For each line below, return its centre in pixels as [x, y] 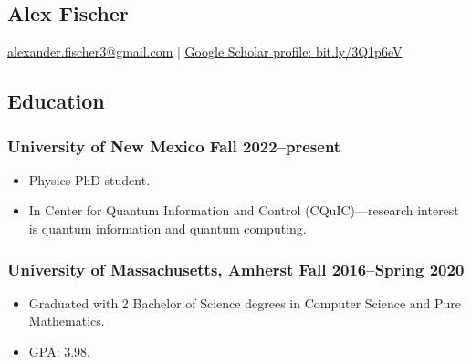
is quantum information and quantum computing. [167, 228]
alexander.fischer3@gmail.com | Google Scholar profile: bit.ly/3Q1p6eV [205, 52]
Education [56, 101]
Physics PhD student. [89, 179]
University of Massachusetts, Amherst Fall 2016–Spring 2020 [236, 269]
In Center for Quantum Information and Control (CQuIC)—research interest [244, 210]
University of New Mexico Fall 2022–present [174, 146]
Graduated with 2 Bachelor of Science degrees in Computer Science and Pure [245, 302]
